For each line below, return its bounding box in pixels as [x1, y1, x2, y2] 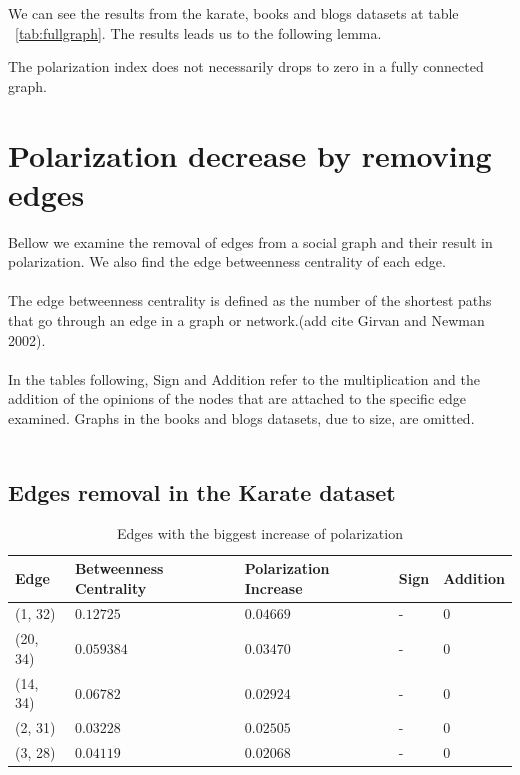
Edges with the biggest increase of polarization [117, 523, 403, 544]
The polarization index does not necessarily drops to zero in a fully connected [8, 56, 484, 77]
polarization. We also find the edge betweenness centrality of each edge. [8, 251, 446, 272]
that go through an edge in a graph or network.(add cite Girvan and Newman [8, 310, 485, 331]
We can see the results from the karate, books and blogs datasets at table [8, 3, 459, 23]
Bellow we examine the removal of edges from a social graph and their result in [8, 231, 493, 252]
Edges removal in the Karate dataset [8, 476, 396, 507]
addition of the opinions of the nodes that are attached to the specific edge [8, 388, 466, 409]
